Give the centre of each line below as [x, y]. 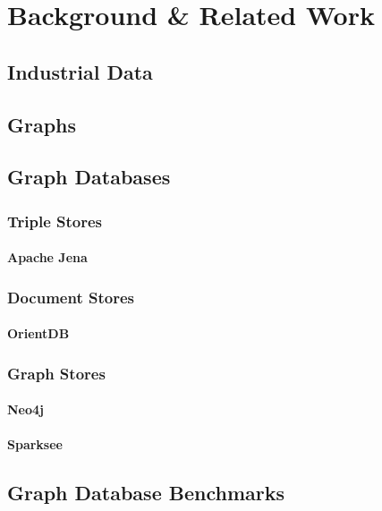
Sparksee [35, 444]
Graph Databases [89, 177]
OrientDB [38, 333]
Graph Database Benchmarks [146, 493]
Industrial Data [80, 71]
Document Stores [71, 297]
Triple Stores [55, 221]
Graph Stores [56, 373]
